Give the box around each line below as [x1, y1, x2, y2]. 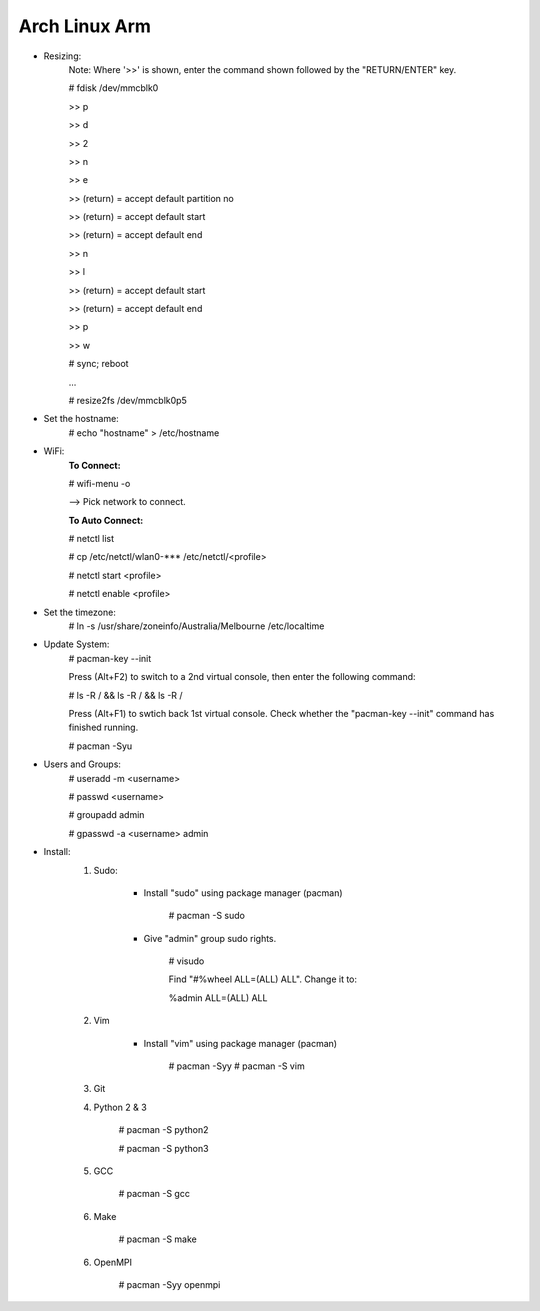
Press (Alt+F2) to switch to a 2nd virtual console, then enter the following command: [68, 671, 416, 683]
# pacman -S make [118, 1233, 197, 1245]
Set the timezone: [43, 606, 117, 618]
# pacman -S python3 [118, 1142, 209, 1154]
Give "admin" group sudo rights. [143, 932, 277, 944]
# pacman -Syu [68, 740, 133, 752]
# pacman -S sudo [168, 910, 245, 922]
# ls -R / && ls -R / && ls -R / [68, 689, 184, 701]
